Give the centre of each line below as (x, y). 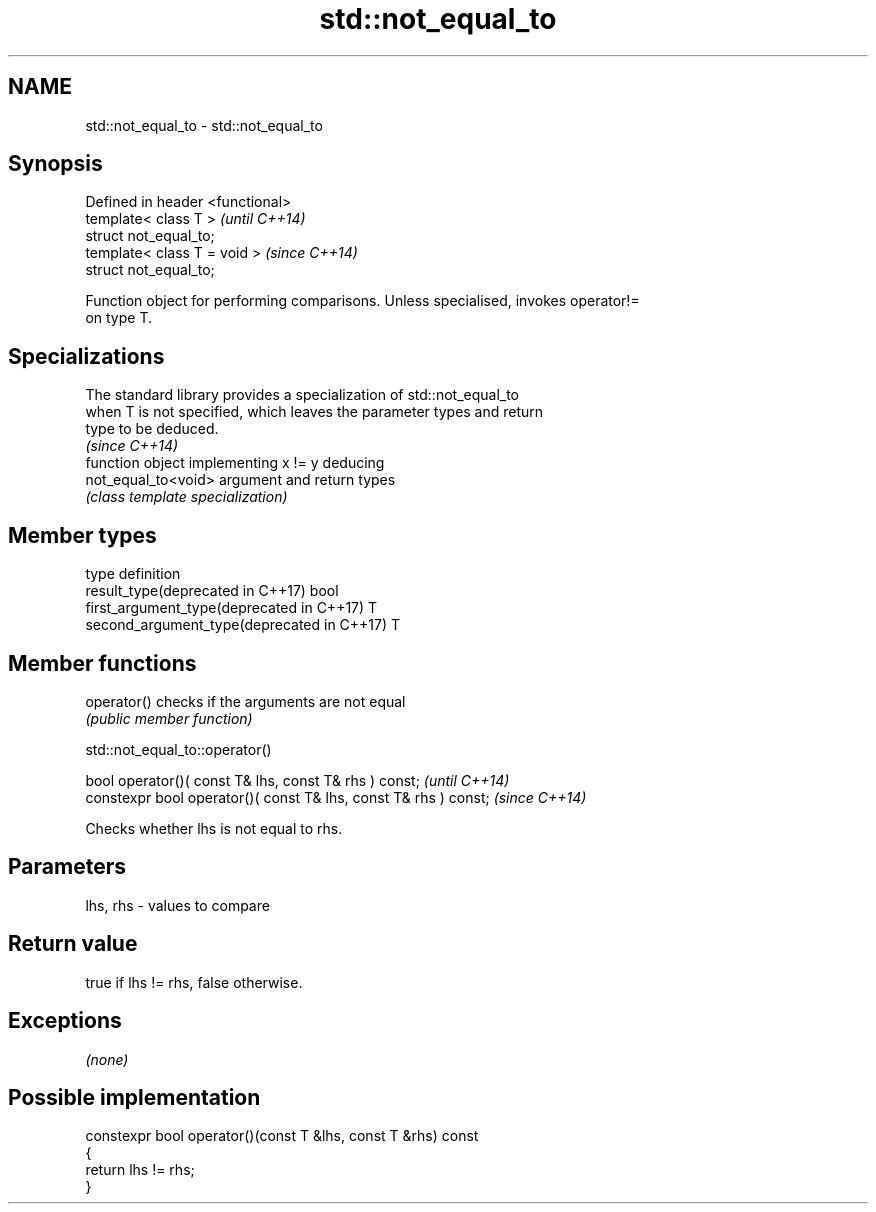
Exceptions (65, 1021)
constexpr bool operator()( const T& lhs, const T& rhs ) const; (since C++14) (336, 797)
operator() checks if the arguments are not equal (245, 701)
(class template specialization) (186, 497)
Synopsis (55, 164)
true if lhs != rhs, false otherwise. (194, 982)
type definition (133, 574)
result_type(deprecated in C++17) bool (212, 591)
